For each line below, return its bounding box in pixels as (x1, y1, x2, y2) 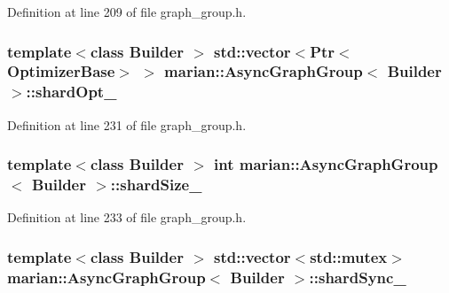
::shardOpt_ (26, 81, 117, 103)
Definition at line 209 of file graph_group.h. (7, 3, 247, 20)
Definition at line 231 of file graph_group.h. (7, 115, 247, 134)
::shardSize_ (110, 173, 202, 196)
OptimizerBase (7, 60, 115, 82)
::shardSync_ (309, 266, 406, 288)
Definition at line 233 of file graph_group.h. (7, 208, 247, 227)
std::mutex (310, 245, 388, 267)
